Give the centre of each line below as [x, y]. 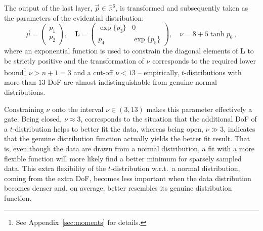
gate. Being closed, [33, 119]
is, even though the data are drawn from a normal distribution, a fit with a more [129, 148]
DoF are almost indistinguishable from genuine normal [132, 82]
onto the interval [78, 109]
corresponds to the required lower [204, 60]
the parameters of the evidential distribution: [74, 17]
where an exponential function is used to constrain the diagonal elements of [121, 50]
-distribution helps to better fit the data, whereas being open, [108, 128]
